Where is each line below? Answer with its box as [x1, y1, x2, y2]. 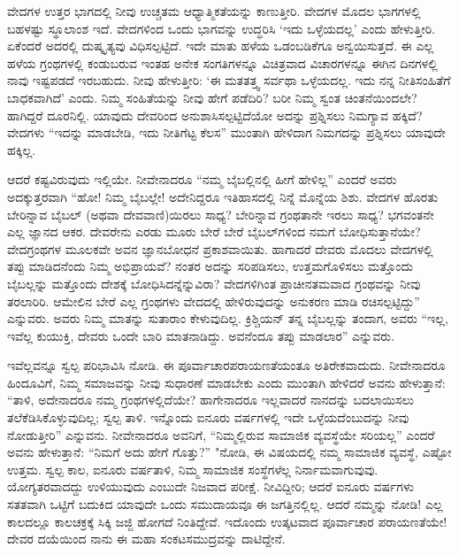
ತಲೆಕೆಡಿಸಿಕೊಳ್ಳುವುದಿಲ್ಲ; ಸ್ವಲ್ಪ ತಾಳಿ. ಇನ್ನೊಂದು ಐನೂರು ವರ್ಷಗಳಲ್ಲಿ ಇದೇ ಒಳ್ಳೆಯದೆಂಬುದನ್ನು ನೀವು [7, 408, 409, 427]
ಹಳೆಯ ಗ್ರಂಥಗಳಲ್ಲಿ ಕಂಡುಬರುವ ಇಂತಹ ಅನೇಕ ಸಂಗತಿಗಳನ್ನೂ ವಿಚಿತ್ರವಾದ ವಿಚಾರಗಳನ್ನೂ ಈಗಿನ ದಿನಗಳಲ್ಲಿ [7, 53, 438, 72]
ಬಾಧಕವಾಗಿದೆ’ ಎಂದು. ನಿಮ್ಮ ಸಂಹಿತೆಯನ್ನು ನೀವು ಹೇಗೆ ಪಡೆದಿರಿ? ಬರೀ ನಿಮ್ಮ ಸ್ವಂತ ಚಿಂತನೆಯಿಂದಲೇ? [7, 88, 417, 106]
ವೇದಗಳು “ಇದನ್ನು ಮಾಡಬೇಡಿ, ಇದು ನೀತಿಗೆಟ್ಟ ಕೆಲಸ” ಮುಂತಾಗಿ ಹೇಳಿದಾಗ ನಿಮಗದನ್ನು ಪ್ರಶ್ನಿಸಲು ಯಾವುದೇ [7, 123, 446, 142]
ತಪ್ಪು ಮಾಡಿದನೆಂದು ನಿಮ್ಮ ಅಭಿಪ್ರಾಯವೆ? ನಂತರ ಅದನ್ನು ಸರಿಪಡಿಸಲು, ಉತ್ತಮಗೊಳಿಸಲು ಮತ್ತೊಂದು [7, 257, 414, 275]
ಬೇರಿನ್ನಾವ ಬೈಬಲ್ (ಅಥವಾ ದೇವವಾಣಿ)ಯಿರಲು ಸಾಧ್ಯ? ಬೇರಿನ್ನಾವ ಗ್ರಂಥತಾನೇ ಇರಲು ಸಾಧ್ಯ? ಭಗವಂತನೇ [7, 204, 434, 223]
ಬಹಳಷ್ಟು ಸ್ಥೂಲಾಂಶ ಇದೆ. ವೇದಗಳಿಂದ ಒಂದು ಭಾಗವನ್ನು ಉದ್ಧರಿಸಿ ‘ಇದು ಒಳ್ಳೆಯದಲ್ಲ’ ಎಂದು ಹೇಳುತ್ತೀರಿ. [7, 19, 435, 37]
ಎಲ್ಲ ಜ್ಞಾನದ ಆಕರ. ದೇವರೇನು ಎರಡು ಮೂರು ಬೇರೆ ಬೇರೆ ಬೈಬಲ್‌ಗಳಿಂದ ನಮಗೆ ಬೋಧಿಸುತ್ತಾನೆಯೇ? [7, 222, 421, 241]
